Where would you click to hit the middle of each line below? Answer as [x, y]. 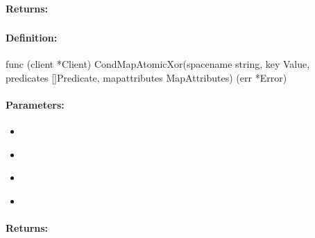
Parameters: [35, 105]
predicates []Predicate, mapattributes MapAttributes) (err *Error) [146, 77]
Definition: [32, 38]
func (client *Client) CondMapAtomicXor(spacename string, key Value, [158, 64]
